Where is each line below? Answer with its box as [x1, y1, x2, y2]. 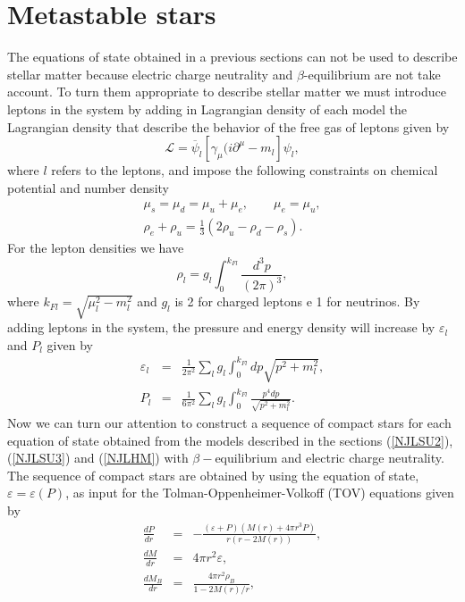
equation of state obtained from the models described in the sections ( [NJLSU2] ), [7, 431, 453, 449]
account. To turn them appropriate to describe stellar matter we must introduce [7, 82, 446, 101]
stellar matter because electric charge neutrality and [7, 64, 293, 83]
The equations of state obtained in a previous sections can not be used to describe [7, 47, 458, 66]
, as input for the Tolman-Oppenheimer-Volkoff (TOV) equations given [65, 483, 454, 502]
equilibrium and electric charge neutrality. [215, 448, 444, 467]
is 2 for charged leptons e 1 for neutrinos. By [174, 292, 420, 311]
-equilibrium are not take [303, 64, 441, 83]
